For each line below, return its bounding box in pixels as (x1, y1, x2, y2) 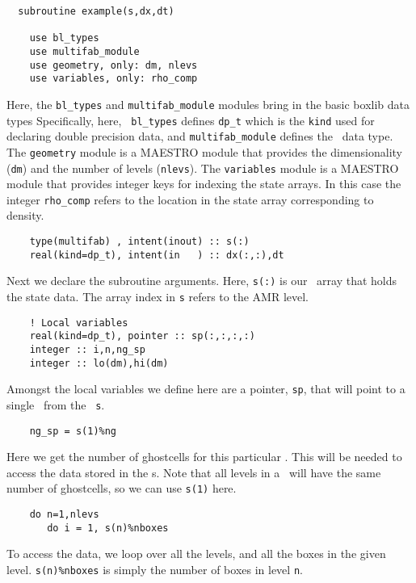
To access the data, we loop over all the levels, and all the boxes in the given (6, 545, 386, 562)
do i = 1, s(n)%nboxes (47, 522, 169, 534)
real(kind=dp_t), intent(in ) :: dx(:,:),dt (29, 249, 284, 261)
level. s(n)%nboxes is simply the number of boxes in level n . (6, 561, 303, 578)
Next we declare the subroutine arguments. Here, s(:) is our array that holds (6, 272, 397, 289)
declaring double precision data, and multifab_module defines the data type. (6, 128, 393, 145)
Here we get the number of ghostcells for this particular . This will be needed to (6, 448, 402, 465)
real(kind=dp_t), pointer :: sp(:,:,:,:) (29, 330, 255, 342)
